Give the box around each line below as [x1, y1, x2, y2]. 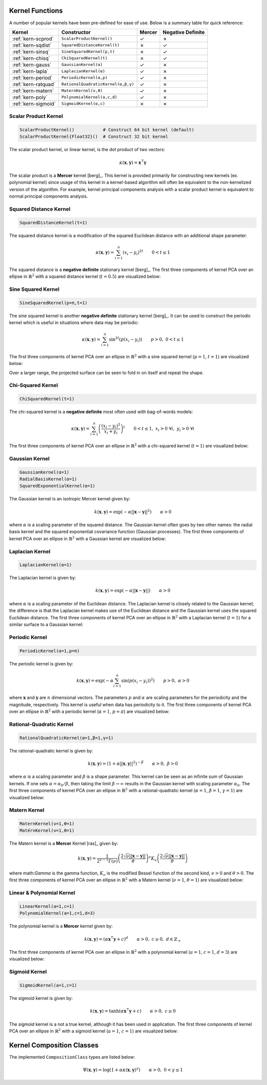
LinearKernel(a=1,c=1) [19, 903, 75, 909]
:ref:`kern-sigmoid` [12, 100, 56, 107]
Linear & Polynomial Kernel [9, 889, 76, 896]
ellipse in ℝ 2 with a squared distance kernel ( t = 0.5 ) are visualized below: [9, 273, 161, 279]
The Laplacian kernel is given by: [9, 575, 77, 581]
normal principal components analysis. [9, 193, 89, 199]
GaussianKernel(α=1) [19, 469, 69, 475]
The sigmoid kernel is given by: [9, 995, 73, 1001]
